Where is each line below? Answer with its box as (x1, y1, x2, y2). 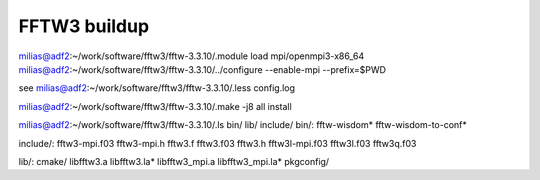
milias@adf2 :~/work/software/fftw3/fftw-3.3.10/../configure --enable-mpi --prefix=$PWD (18, 63, 387, 75)
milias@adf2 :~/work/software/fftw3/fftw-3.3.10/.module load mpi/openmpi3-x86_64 (18, 50, 365, 62)
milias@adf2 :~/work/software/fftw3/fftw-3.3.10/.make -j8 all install (18, 100, 292, 112)
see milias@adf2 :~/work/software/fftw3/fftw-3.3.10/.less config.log (18, 82, 295, 94)
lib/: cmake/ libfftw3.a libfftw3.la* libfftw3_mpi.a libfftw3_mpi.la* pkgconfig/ (18, 155, 330, 167)
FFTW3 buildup (18, 15, 150, 37)
